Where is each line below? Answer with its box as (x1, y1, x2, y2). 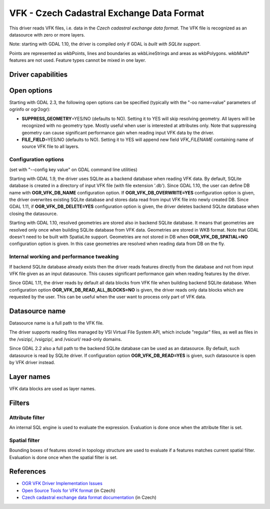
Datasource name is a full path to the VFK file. (9, 320, 104, 326)
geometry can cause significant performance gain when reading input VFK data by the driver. (21, 129, 214, 135)
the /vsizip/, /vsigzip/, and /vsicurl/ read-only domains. (9, 336, 122, 342)
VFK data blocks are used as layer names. (9, 385, 96, 391)
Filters (9, 398, 30, 407)
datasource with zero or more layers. (9, 31, 85, 37)
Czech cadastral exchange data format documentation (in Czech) (21, 494, 157, 500)
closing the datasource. (9, 210, 58, 216)
